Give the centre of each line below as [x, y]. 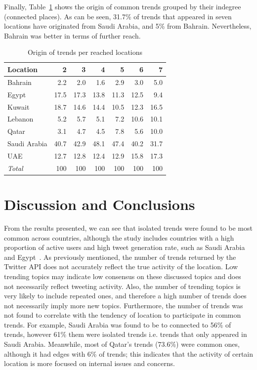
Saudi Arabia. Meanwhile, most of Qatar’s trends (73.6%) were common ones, [122, 344]
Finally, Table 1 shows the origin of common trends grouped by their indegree [123, 6]
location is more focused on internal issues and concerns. [89, 363]
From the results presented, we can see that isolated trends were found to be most [128, 227]
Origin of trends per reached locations [85, 52]
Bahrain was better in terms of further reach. [72, 35]
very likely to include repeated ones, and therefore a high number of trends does [125, 296]
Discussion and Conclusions [100, 204]
